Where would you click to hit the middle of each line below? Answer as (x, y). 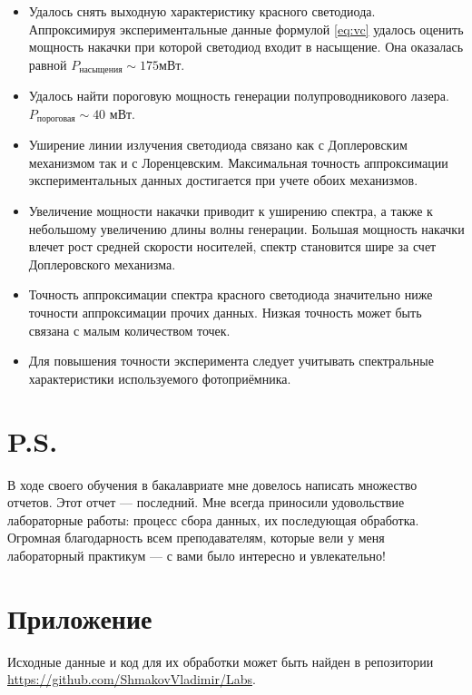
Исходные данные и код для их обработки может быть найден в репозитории (221, 661)
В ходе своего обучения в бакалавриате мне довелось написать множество (212, 484)
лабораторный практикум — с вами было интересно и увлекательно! (197, 555)
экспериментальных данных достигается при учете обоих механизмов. (223, 180)
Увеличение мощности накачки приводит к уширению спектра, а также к (231, 211)
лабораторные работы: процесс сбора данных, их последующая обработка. (213, 519)
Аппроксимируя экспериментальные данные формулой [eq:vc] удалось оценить (246, 29)
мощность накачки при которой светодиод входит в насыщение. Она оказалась (246, 47)
